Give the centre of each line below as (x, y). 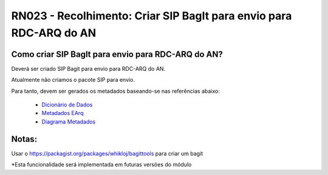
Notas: (24, 139)
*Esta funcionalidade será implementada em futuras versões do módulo (101, 165)
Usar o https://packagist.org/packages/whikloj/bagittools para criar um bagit (107, 153)
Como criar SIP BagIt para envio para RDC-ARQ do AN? (117, 54)
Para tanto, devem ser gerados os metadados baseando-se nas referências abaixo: (115, 91)
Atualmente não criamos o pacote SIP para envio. (73, 80)
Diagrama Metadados (69, 122)
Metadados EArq (63, 113)
